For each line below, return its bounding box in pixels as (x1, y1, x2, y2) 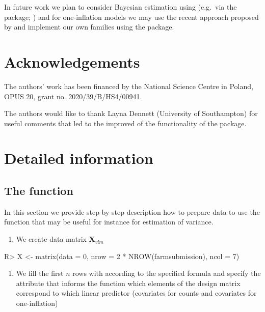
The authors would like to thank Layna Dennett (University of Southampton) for (4, 108, 258, 119)
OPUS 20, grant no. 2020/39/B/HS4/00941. (4, 91, 142, 101)
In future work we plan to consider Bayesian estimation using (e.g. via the (4, 2, 237, 12)
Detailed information (4, 148, 153, 168)
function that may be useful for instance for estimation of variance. (4, 216, 214, 227)
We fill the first (16, 268, 64, 278)
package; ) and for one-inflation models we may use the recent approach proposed (4, 11, 259, 22)
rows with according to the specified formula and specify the (72, 268, 261, 278)
